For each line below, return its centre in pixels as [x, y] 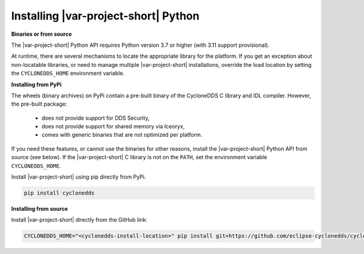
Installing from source [39, 208]
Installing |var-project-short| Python [105, 16]
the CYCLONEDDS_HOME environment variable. [68, 74]
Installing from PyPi [36, 84]
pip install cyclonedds [59, 193]
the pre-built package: [39, 104]
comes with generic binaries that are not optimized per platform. [122, 135]
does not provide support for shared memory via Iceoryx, [113, 126]
